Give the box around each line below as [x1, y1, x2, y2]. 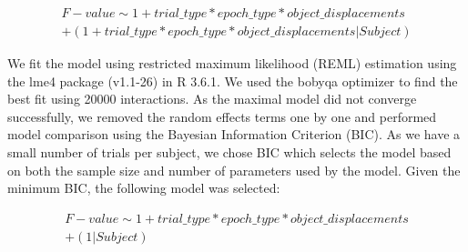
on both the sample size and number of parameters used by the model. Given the [7, 160, 461, 179]
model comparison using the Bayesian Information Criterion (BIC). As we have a [7, 125, 461, 144]
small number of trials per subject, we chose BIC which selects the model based [7, 143, 452, 162]
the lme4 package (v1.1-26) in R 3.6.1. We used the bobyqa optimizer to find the [7, 71, 458, 90]
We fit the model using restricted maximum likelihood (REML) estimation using [7, 54, 457, 73]
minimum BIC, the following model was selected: [7, 178, 280, 197]
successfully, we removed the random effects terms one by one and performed [7, 106, 437, 126]
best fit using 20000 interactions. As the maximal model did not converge [7, 89, 417, 108]
